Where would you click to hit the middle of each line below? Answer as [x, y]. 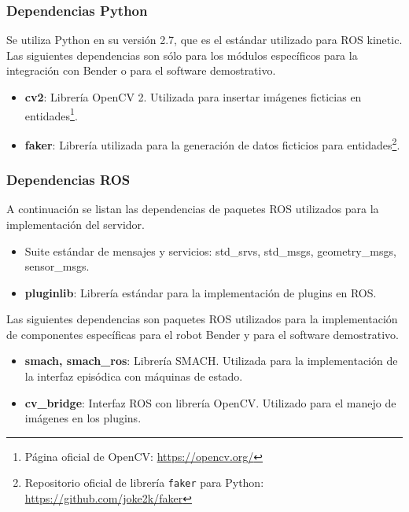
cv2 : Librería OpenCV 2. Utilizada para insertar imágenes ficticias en [193, 97]
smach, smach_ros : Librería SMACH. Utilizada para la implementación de [211, 361]
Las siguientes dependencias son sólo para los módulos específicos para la [182, 55]
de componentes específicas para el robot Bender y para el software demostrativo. [203, 334]
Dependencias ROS [68, 180]
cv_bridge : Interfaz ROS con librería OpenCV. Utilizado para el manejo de [210, 402]
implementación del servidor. [76, 224]
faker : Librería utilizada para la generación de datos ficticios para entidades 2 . [212, 143]
